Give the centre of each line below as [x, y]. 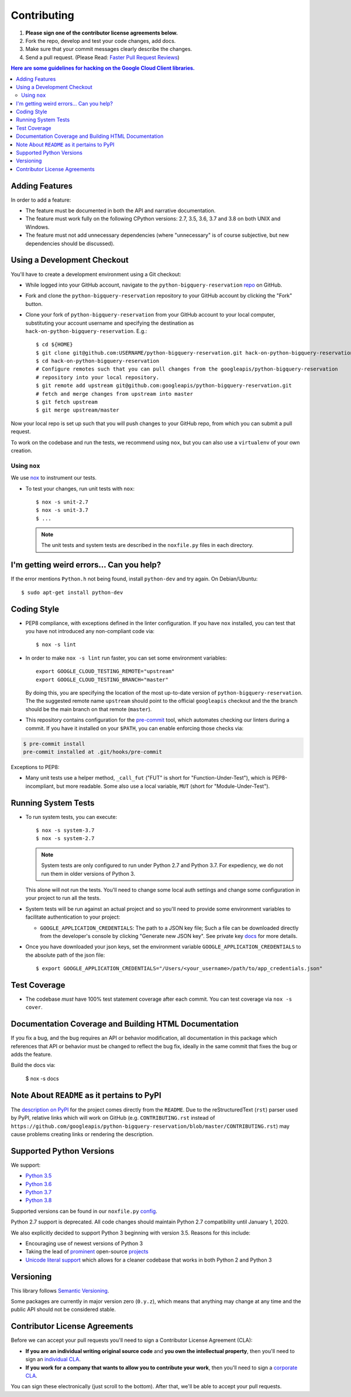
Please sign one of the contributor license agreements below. [102, 33]
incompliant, [40, 786]
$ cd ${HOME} [54, 345]
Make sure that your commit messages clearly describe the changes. [109, 49]
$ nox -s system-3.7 [65, 830]
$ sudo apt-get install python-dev [72, 592]
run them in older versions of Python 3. [88, 873]
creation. [21, 450]
